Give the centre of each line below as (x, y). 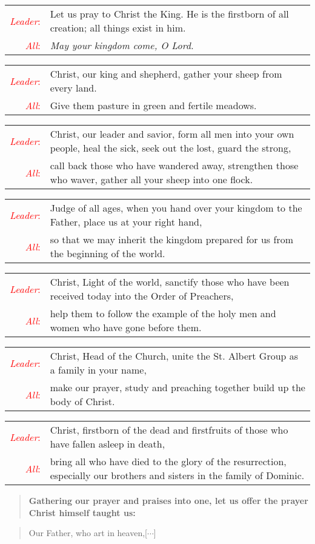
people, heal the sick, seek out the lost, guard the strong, (171, 148)
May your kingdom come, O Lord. (122, 45)
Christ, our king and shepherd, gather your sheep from (166, 74)
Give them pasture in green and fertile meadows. (153, 105)
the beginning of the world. (108, 253)
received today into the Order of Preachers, (142, 296)
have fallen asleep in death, (108, 444)
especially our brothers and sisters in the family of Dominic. (177, 475)
